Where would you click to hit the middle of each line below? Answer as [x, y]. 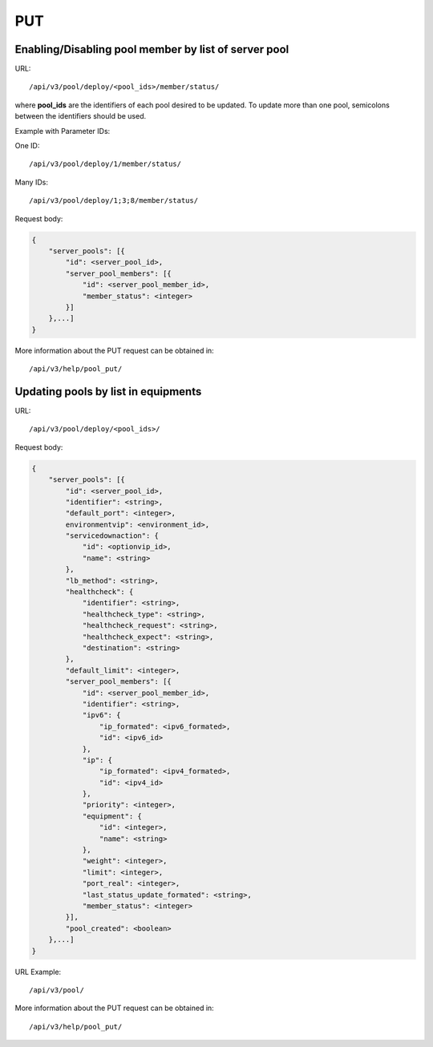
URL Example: [38, 972]
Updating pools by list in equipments [108, 392]
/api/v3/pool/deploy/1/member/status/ [105, 164]
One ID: [27, 146]
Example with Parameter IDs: [63, 131]
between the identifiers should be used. [81, 116]
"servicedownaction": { [112, 536]
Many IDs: [31, 182]
